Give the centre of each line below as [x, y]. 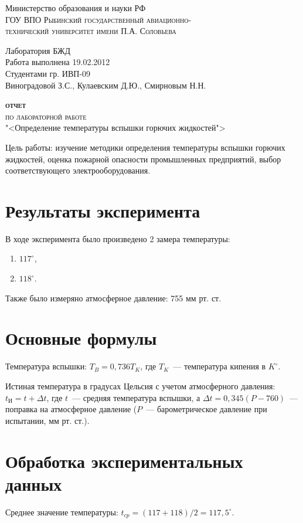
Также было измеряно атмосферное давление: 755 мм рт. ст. [113, 298]
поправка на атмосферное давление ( [71, 409]
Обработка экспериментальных [124, 461]
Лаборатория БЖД [38, 50]
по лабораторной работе [46, 116]
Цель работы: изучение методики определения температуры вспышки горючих [145, 147]
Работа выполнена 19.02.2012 [58, 62]
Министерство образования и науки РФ [76, 8]
